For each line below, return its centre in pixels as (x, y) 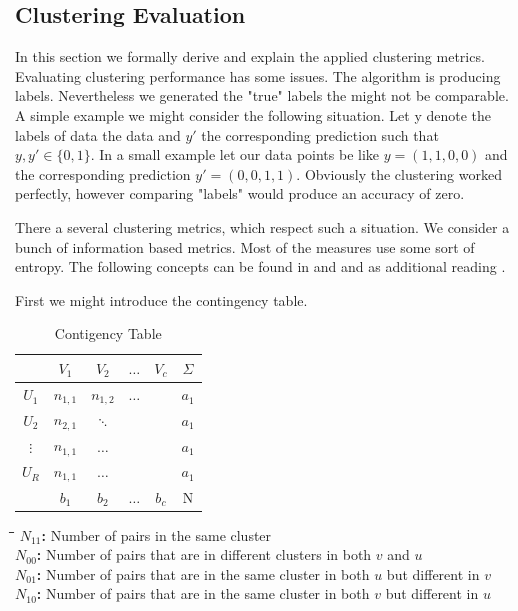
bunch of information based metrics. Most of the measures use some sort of (245, 246)
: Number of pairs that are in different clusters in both (204, 554)
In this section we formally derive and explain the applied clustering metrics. (250, 56)
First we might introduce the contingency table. (161, 299)
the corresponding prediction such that (320, 134)
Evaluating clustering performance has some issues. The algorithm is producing (258, 75)
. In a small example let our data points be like (235, 154)
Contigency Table (108, 333)
